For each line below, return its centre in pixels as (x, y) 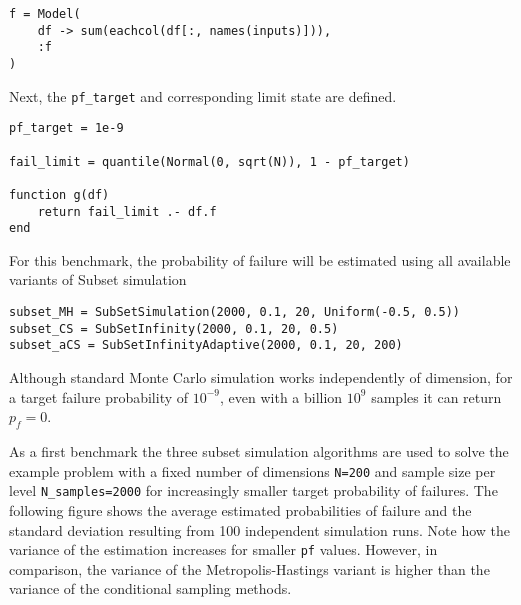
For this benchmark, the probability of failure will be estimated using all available (260, 259)
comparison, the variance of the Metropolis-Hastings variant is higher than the (249, 568)
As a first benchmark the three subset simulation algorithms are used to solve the (259, 451)
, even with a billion (281, 396)
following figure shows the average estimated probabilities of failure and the (240, 509)
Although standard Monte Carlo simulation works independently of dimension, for (261, 377)
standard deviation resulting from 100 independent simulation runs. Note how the (260, 529)
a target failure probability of (99, 396)
